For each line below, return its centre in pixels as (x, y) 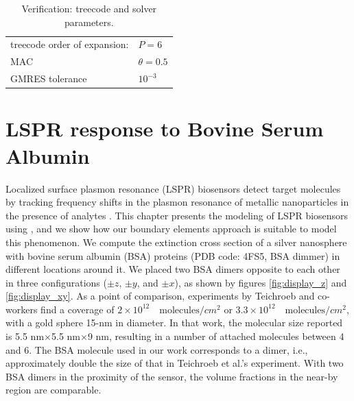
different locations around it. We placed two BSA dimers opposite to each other (173, 269)
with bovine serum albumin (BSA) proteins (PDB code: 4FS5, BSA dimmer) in (173, 255)
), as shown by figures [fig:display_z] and (261, 282)
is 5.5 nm (25, 336)
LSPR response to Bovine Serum (165, 129)
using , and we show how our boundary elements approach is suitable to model (171, 229)
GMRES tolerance (49, 78)
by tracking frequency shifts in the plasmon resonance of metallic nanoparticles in (177, 202)
